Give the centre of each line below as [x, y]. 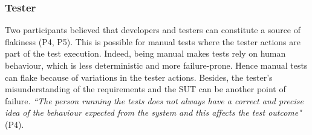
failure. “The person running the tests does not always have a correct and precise [154, 100]
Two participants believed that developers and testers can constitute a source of [153, 30]
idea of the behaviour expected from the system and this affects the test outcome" [153, 112]
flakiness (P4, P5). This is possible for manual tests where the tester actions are [153, 41]
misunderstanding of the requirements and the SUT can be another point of [145, 89]
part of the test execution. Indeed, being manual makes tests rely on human [145, 53]
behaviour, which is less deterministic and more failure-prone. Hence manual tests [156, 65]
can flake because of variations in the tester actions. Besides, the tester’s [139, 77]
